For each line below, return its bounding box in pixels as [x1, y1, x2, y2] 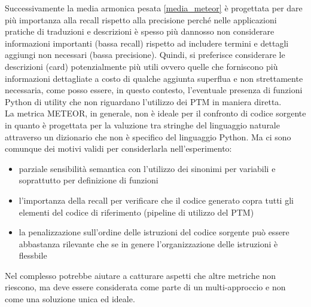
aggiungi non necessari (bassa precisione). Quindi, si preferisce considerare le [5, 48, 285, 61]
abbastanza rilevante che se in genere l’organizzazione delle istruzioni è [19, 237, 278, 250]
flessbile [19, 249, 47, 262]
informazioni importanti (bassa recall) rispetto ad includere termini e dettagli [5, 36, 289, 49]
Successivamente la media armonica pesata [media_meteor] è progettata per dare [5, 2, 303, 14]
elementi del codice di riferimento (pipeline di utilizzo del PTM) [19, 205, 254, 218]
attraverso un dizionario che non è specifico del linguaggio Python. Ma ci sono [5, 130, 291, 143]
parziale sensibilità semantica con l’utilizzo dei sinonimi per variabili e [19, 162, 276, 174]
